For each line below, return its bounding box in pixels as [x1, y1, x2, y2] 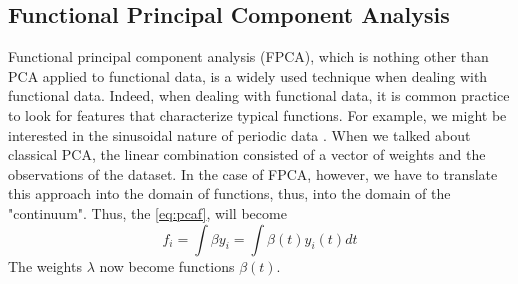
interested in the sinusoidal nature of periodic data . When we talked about [8, 124, 471, 145]
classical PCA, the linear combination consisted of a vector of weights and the [8, 144, 486, 165]
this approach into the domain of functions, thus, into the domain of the [8, 183, 451, 204]
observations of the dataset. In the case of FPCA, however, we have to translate [8, 163, 498, 184]
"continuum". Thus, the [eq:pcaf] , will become [8, 202, 287, 223]
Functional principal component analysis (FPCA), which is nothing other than [8, 46, 489, 67]
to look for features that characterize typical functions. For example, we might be [8, 104, 507, 125]
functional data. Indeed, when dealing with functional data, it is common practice [8, 85, 510, 106]
